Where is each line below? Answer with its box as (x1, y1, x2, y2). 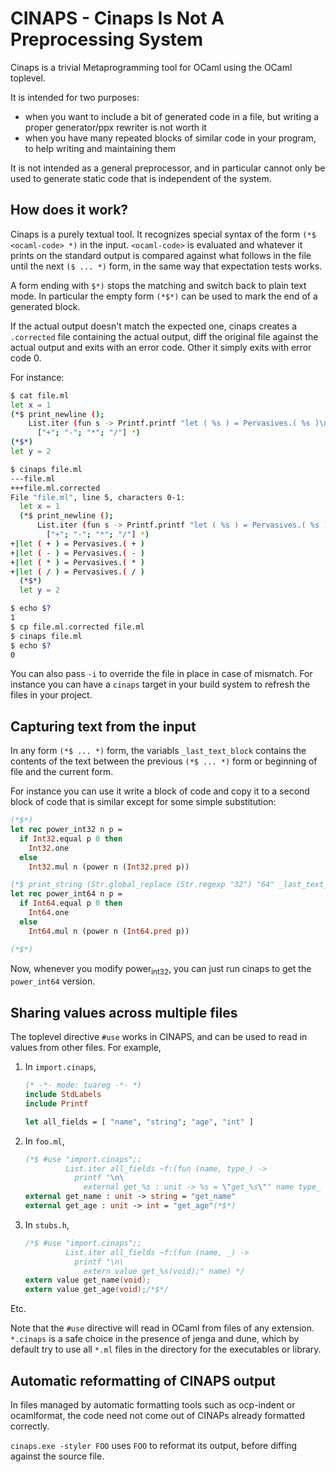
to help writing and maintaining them (24, 142, 177, 154)
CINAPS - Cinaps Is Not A (10, 7, 225, 30)
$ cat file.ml (10, 390, 70, 401)
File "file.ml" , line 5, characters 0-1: (10, 492, 186, 502)
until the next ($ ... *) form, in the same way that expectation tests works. (10, 260, 323, 272)
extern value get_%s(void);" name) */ (83, 1266, 245, 1276)
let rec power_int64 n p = (10, 889, 123, 899)
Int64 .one (28, 908, 70, 918)
